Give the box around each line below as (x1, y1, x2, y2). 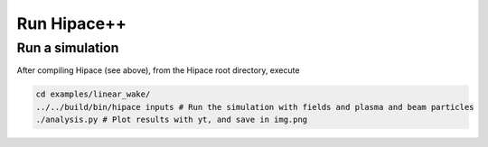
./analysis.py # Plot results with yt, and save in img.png (35, 115, 308, 125)
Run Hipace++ (16, 14, 127, 33)
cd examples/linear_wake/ (35, 89, 151, 99)
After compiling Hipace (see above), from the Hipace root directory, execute (16, 65, 300, 76)
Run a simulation (16, 40, 119, 56)
